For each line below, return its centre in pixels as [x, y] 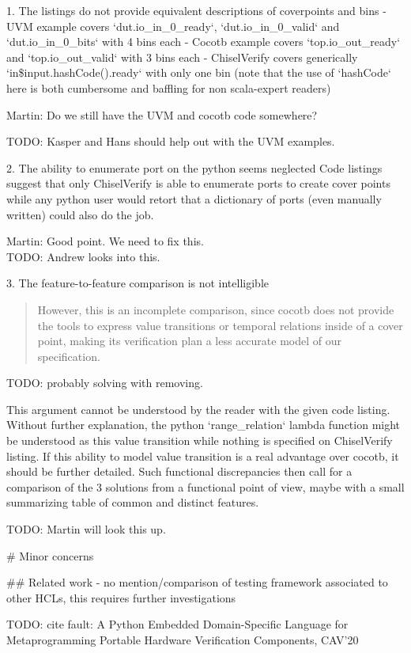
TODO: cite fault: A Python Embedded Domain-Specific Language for [177, 624]
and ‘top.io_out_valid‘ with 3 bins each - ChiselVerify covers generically [182, 57]
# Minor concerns [50, 555]
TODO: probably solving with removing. [105, 383]
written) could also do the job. [80, 214]
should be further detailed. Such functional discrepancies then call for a [179, 471]
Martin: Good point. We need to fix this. [105, 241]
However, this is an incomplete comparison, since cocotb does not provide [216, 309]
